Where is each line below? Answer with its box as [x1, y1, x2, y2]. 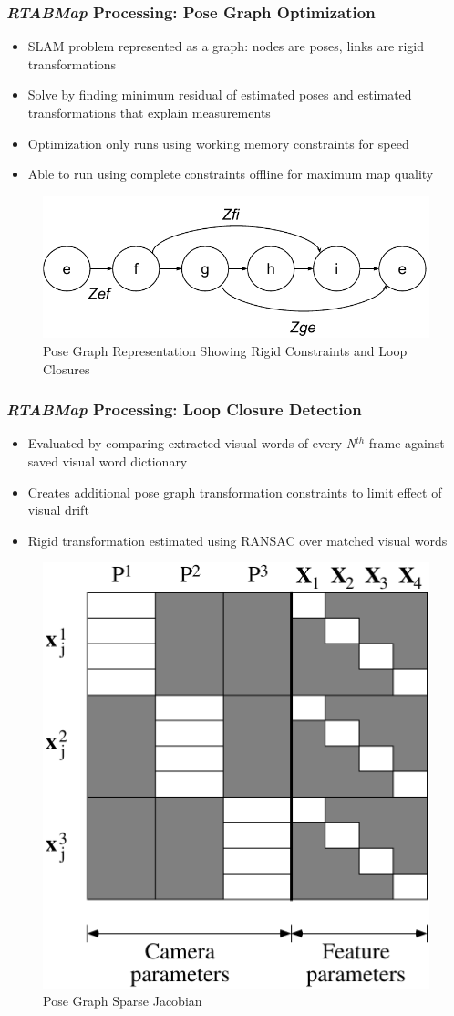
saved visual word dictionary [27, 451, 188, 470]
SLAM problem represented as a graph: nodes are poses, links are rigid [27, 37, 424, 56]
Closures [43, 359, 90, 378]
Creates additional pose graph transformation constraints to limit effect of [27, 482, 442, 501]
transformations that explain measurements [27, 103, 271, 121]
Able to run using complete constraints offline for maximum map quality [27, 164, 434, 183]
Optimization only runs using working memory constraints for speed [27, 133, 409, 152]
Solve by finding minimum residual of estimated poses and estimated [27, 85, 412, 104]
